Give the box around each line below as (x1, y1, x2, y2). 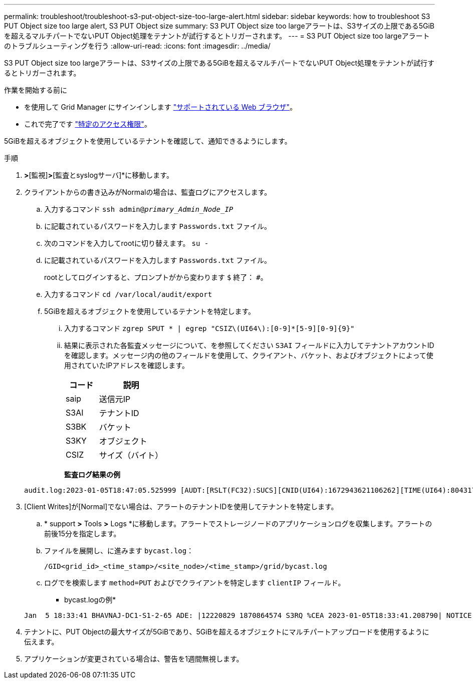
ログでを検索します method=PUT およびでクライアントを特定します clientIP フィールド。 (44, 578, 345, 587)
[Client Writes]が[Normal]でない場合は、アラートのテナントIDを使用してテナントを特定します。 (24, 502, 338, 511)
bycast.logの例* (64, 595, 116, 604)
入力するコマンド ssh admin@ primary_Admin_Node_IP (44, 205, 233, 213)
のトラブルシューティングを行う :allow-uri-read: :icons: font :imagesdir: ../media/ (4, 42, 271, 50)
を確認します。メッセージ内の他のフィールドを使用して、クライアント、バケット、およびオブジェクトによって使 (64, 351, 433, 360)
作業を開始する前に (4, 86, 67, 94)
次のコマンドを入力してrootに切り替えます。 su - (44, 239, 209, 247)
